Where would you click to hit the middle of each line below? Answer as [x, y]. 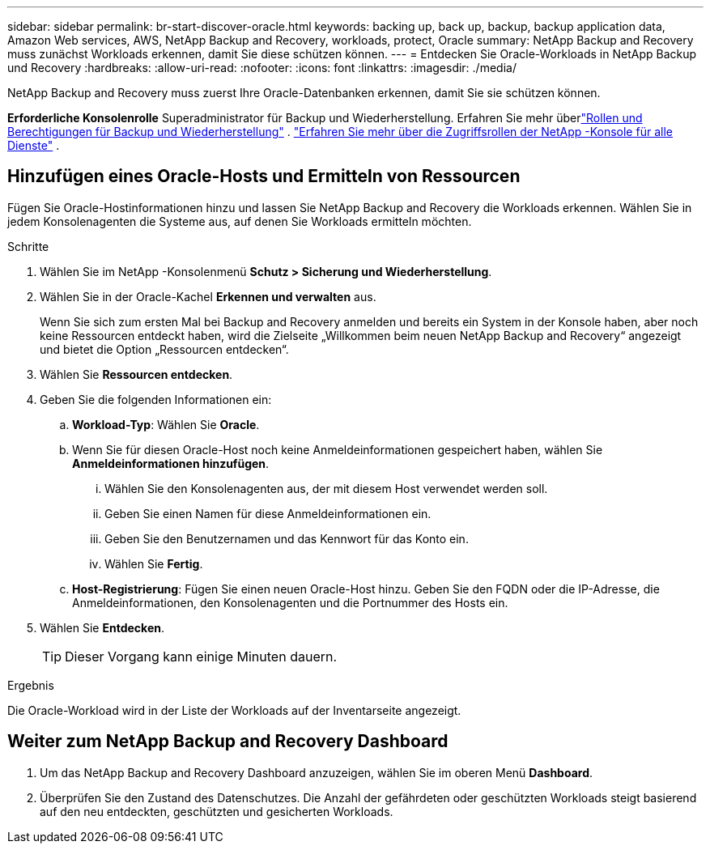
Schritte [28, 246]
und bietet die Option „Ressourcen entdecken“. [164, 349]
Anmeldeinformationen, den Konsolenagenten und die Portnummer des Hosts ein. [290, 602]
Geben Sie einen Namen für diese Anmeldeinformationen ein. [268, 513]
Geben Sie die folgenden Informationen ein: [156, 399]
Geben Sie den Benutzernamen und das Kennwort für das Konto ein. [287, 538]
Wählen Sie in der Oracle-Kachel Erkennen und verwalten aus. [208, 296]
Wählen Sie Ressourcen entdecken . [136, 374]
